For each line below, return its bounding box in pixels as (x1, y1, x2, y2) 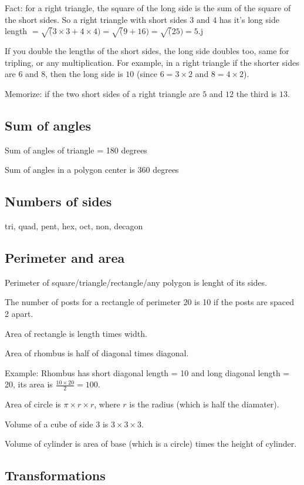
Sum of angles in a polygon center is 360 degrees (5, 163, 179, 176)
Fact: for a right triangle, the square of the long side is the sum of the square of (5, 2, 291, 14)
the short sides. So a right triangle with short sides (5, 13, 187, 25)
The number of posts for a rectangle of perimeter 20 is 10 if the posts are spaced (5, 296, 294, 308)
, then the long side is (45, 68, 123, 80)
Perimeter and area (5, 248, 125, 266)
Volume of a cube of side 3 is (5, 417, 109, 430)
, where (94, 398, 120, 410)
